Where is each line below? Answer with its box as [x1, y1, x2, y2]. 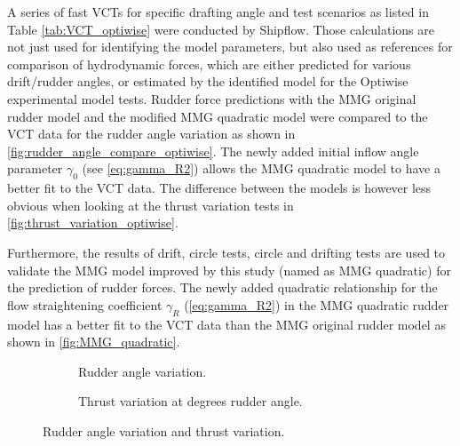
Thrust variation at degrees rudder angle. [78, 392, 303, 410]
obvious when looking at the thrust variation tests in [7, 195, 294, 214]
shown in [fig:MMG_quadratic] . [7, 332, 180, 351]
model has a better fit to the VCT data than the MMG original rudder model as [7, 315, 446, 333]
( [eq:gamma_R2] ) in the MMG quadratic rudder [184, 295, 449, 314]
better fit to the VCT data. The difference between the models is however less [7, 179, 432, 197]
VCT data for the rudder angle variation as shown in [7, 124, 296, 143]
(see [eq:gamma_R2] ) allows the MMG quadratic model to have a [82, 159, 440, 178]
